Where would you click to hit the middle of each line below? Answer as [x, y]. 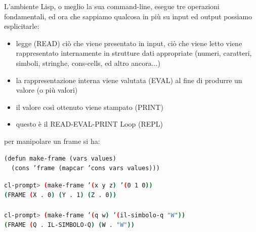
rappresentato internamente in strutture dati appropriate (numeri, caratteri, [134, 53]
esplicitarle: [22, 26]
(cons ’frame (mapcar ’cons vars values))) [86, 168]
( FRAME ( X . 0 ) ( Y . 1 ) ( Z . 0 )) [60, 195]
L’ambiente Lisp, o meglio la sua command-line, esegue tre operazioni [112, 6]
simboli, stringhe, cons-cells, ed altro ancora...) [88, 63]
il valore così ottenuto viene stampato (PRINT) [90, 107]
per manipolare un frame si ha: [52, 141]
